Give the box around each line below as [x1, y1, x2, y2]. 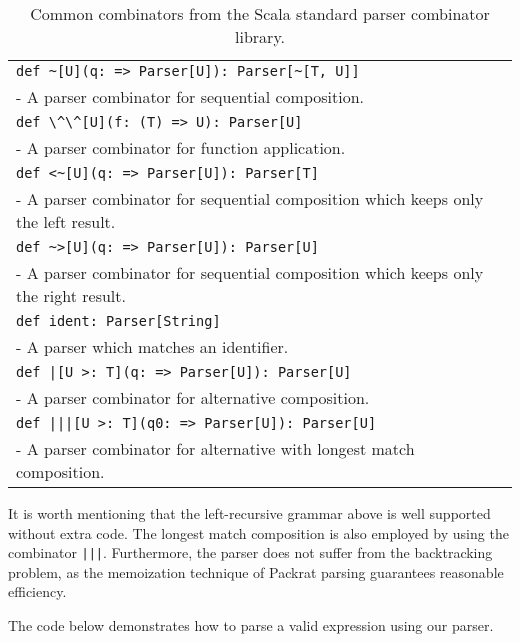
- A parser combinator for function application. [16, 136, 346, 159]
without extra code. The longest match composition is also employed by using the [8, 522, 509, 543]
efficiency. [8, 581, 67, 602]
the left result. [16, 210, 116, 233]
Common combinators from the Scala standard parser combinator [30, 2, 490, 25]
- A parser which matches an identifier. [16, 335, 289, 358]
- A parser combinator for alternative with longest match [16, 437, 415, 460]
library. [235, 25, 285, 48]
